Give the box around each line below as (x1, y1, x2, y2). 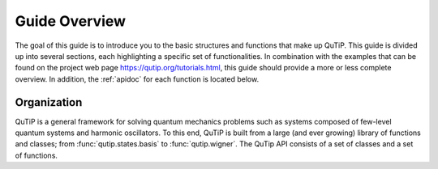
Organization (15, 95, 83, 109)
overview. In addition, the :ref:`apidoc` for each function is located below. (15, 74, 260, 84)
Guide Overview (15, 12, 126, 30)
